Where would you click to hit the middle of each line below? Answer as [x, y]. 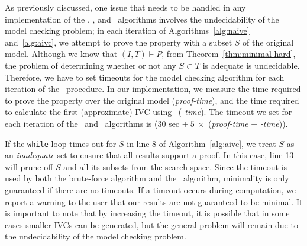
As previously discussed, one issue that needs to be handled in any [125, 7]
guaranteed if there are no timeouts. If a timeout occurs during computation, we [150, 189]
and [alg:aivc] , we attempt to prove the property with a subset [119, 42]
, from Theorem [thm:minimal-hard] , [229, 54]
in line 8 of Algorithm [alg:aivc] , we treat [201, 143]
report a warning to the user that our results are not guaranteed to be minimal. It [154, 201]
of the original [268, 42]
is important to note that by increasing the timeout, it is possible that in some [147, 213]
